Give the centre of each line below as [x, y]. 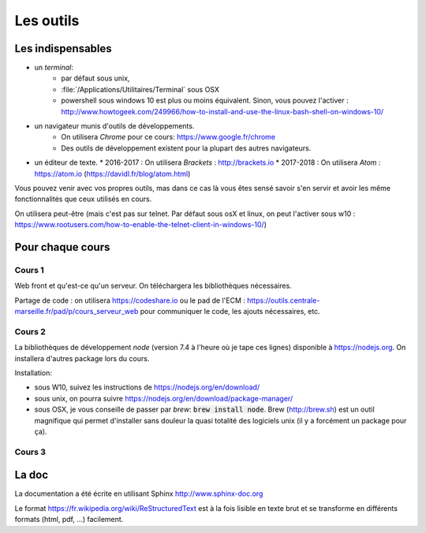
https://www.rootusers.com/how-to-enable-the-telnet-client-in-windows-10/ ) [141, 225]
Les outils [47, 20]
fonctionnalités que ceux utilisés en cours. [83, 199]
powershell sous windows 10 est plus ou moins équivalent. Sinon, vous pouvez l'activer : [205, 101]
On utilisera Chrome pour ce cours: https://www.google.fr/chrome [168, 137]
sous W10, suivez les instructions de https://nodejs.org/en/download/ [147, 387]
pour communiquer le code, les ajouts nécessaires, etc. [230, 311]
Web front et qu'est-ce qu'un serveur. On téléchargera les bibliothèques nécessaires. [153, 286]
